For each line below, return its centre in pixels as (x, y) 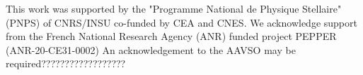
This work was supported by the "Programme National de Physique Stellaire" (174, 8)
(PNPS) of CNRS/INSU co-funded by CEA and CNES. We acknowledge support (181, 22)
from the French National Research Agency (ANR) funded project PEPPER (171, 36)
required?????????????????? (66, 63)
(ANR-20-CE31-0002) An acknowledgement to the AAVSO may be (151, 49)
